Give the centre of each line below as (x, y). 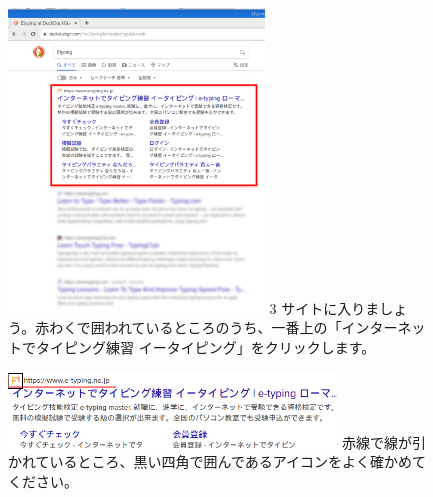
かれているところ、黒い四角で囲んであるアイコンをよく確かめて (217, 461)
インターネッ (383, 327)
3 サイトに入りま (324, 307)
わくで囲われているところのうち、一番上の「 (195, 327)
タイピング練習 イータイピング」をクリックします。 (205, 347)
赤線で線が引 (384, 441)
